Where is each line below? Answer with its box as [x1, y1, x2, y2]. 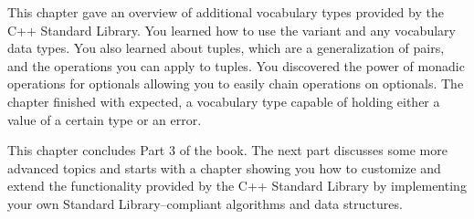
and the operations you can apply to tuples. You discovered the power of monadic [7, 56, 465, 75]
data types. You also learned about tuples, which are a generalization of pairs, [7, 38, 445, 57]
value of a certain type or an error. [7, 109, 202, 129]
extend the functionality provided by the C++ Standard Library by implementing [7, 176, 467, 195]
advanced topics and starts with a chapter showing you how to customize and [7, 158, 441, 177]
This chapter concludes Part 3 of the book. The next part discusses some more [7, 141, 448, 160]
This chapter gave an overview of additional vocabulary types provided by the [7, 3, 444, 21]
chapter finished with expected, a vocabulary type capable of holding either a [7, 91, 440, 110]
